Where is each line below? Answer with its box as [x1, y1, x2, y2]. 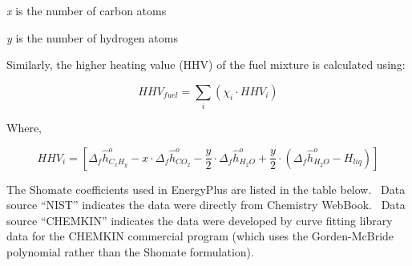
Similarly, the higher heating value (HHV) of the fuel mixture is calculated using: [6, 56, 406, 73]
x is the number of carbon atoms [6, 2, 167, 18]
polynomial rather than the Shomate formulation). [6, 244, 254, 260]
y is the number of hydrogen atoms [6, 29, 178, 46]
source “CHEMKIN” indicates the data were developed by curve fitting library [6, 212, 393, 228]
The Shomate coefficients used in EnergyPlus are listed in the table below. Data [6, 180, 406, 197]
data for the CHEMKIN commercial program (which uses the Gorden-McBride [6, 228, 394, 244]
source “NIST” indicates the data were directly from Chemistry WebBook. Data [6, 196, 406, 213]
